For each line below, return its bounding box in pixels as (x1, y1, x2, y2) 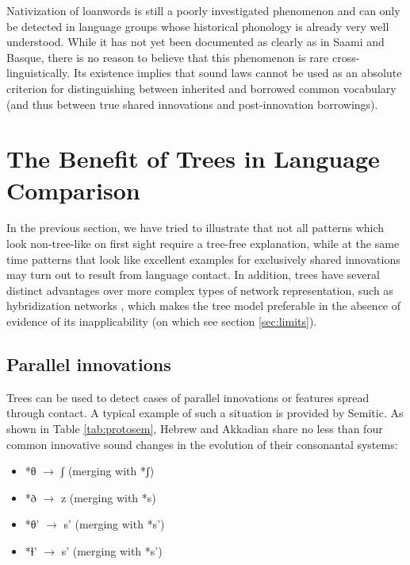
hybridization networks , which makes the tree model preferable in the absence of (6, 297, 401, 314)
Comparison (6, 173, 140, 206)
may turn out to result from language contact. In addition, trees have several (6, 266, 380, 283)
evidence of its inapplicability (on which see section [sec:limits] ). (6, 313, 317, 330)
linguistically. (6, 64, 71, 81)
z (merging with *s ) (60, 489, 156, 505)
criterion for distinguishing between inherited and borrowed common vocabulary (6, 79, 397, 96)
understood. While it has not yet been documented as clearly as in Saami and (6, 33, 385, 50)
